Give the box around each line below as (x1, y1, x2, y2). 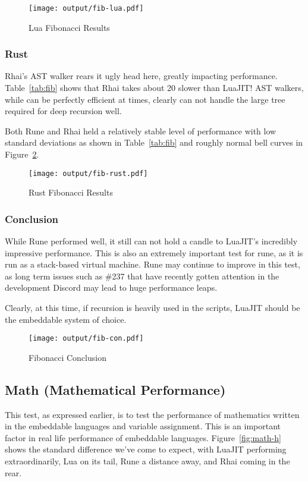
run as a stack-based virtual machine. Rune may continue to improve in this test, (5, 258, 300, 271)
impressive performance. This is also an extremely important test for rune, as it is (5, 246, 303, 259)
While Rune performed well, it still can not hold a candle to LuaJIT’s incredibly (5, 235, 298, 247)
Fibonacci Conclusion (29, 351, 106, 363)
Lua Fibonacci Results (29, 21, 110, 33)
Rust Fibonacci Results (29, 186, 113, 199)
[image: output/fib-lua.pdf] (29, 4, 144, 12)
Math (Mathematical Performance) (5, 380, 226, 398)
